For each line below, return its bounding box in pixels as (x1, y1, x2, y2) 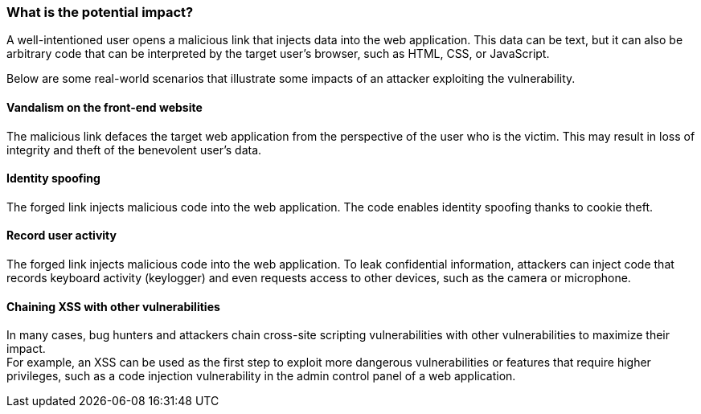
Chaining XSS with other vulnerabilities (6, 299, 220, 314)
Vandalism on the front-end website (6, 100, 203, 114)
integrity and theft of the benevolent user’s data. (6, 142, 262, 157)
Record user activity (6, 228, 117, 243)
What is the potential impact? (6, 4, 194, 20)
